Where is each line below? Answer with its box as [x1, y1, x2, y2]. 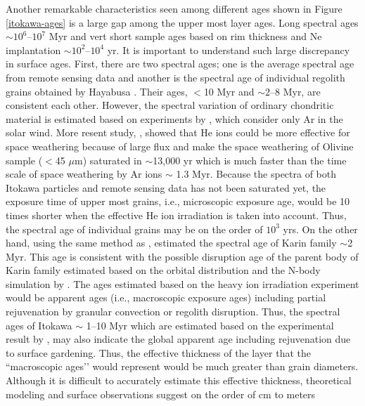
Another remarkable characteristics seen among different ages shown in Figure [6, 1, 342, 15]
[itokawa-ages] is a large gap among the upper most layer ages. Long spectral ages [6, 15, 359, 30]
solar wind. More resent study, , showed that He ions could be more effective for [6, 125, 350, 140]
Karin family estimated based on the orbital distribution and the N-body [6, 263, 321, 277]
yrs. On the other [283, 221, 358, 236]
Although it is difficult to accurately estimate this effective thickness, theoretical [6, 373, 352, 388]
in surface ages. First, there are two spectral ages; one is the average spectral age [6, 56, 354, 71]
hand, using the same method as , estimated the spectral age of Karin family [6, 235, 337, 250]
